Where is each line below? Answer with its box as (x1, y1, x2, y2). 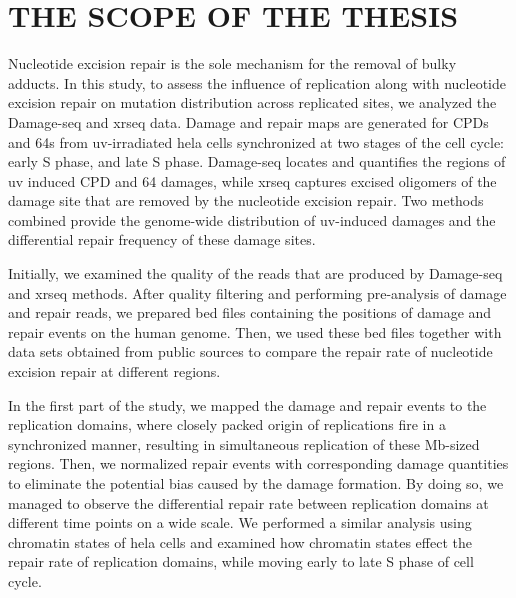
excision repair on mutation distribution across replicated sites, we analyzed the (8, 92, 497, 113)
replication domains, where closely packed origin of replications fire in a (8, 414, 446, 435)
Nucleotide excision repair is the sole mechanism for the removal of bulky (8, 53, 457, 74)
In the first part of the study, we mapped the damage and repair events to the (8, 394, 487, 415)
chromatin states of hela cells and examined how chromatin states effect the (8, 531, 472, 552)
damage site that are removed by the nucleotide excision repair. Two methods (8, 190, 484, 211)
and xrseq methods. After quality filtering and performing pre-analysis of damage (8, 282, 507, 303)
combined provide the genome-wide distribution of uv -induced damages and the (8, 209, 496, 230)
